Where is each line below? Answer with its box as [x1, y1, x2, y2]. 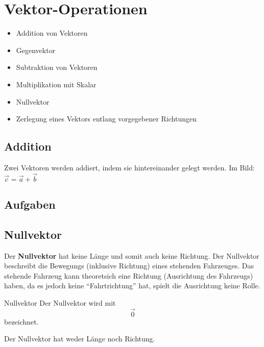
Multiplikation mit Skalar [16, 79, 97, 89]
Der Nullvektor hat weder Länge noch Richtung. [4, 333, 155, 344]
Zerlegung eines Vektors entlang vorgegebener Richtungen [16, 113, 197, 124]
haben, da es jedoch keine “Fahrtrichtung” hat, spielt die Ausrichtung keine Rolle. [4, 280, 260, 291]
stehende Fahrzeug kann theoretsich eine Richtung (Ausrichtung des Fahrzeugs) [4, 270, 253, 281]
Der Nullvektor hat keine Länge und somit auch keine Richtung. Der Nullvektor [4, 250, 259, 261]
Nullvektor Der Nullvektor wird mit [4, 298, 116, 308]
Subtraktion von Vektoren [16, 62, 98, 72]
